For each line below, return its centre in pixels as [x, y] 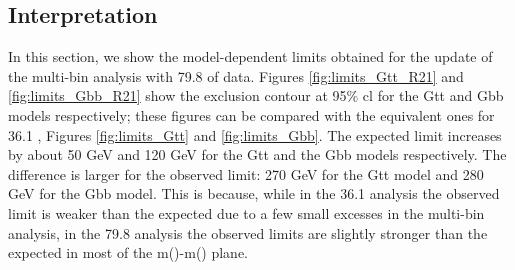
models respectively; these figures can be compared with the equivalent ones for [251, 114]
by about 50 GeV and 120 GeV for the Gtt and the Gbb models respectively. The [257, 154]
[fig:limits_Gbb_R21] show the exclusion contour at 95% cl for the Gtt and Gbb [256, 95]
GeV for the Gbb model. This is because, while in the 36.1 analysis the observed [254, 193]
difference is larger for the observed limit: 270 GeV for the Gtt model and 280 [246, 173]
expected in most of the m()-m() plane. [128, 252]
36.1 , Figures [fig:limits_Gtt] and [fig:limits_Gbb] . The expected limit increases [255, 134]
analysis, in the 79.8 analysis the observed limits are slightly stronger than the [248, 232]
